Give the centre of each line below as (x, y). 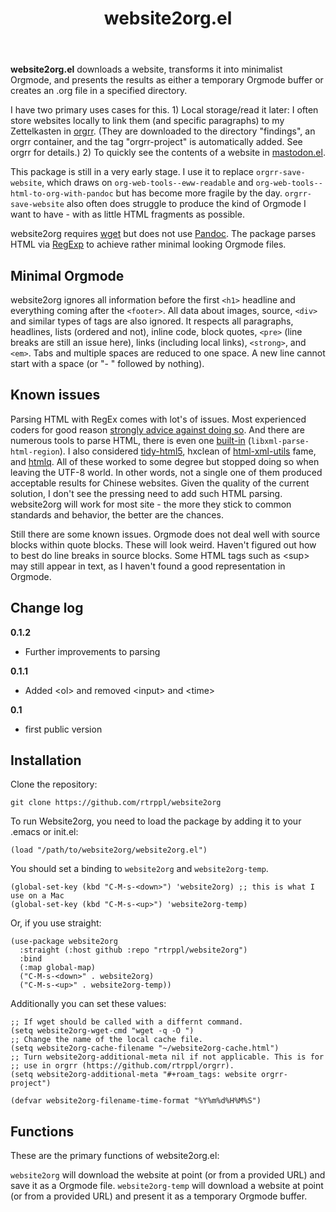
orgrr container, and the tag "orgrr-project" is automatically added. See (156, 142)
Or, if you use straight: (56, 923)
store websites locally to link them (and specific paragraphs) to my (147, 121)
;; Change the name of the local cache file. (106, 1040)
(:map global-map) (58, 968)
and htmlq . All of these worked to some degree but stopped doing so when (165, 461)
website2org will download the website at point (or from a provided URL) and (168, 1175)
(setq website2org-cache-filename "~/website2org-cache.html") (145, 1048)
